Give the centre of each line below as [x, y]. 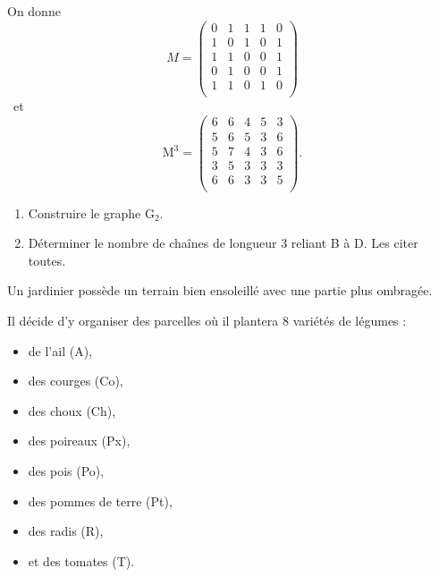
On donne [34, 11]
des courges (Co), [76, 381]
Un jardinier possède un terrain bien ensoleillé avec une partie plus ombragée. [220, 290]
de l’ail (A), [60, 350]
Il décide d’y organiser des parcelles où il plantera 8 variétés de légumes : [207, 321]
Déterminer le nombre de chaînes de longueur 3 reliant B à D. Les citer [223, 243]
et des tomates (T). [81, 560]
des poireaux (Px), [79, 441]
